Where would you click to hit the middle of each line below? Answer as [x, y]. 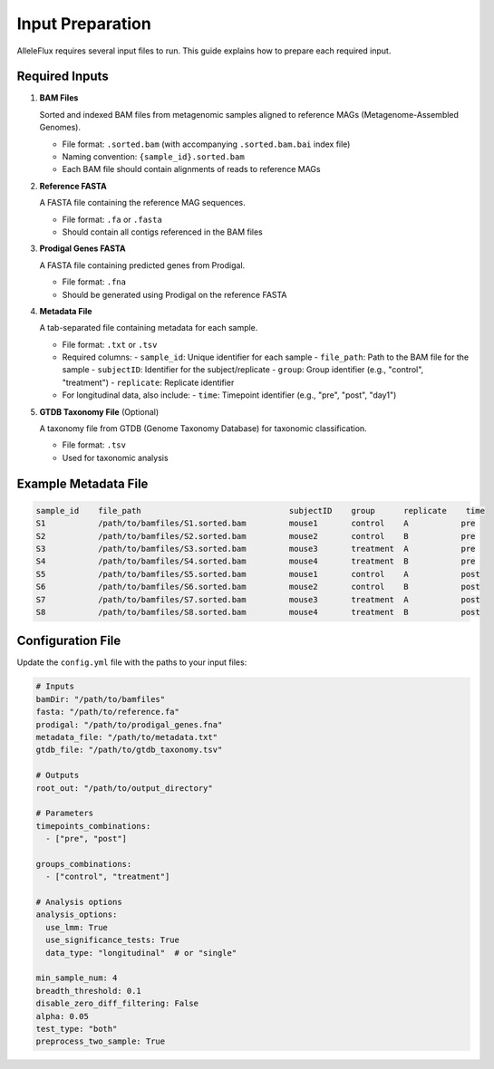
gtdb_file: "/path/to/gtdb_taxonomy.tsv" [129, 750]
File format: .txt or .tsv [110, 344]
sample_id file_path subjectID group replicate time [260, 510]
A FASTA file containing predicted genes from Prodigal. [142, 265]
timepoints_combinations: [93, 826]
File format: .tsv [94, 445]
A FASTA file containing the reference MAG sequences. [142, 203]
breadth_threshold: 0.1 [89, 991]
